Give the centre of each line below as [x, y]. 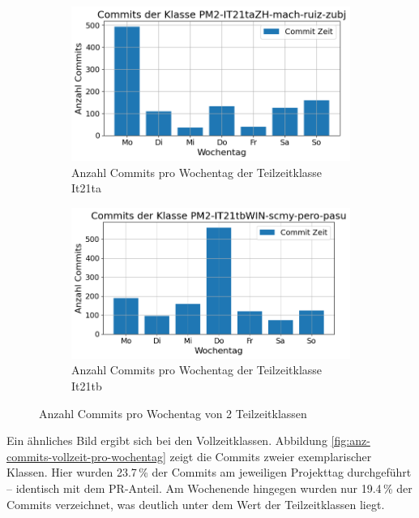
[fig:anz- [351, 440]
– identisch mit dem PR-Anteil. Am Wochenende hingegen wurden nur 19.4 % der [209, 488]
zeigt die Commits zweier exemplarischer [271, 456]
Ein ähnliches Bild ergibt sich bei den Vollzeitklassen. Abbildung [167, 440]
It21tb [87, 386]
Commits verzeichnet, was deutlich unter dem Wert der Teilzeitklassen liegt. [196, 504]
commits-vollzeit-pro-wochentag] [86, 456]
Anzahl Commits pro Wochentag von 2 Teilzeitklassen [173, 413]
